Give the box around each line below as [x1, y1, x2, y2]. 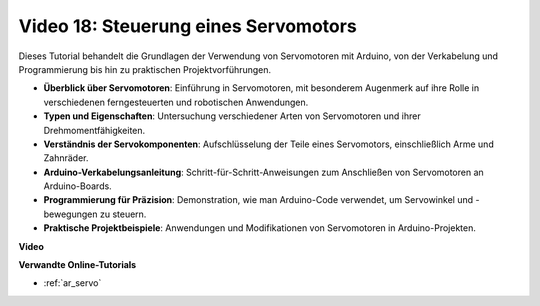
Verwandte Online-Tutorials [18, 259, 137, 271]
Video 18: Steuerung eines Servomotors [18, 15, 357, 37]
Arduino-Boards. [43, 180, 112, 192]
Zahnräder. [43, 152, 89, 164]
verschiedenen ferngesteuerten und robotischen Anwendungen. [43, 96, 309, 108]
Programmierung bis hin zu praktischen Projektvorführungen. [18, 63, 272, 75]
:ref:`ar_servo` [43, 277, 102, 289]
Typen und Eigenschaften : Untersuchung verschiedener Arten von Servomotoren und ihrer [43, 110, 421, 122]
